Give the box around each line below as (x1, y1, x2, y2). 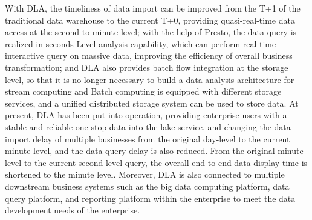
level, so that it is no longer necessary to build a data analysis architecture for (5, 73, 294, 85)
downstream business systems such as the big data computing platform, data (5, 179, 290, 192)
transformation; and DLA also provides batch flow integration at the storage (5, 61, 288, 73)
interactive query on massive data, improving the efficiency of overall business (5, 49, 293, 62)
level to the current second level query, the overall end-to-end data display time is (5, 156, 308, 168)
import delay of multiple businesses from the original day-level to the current (5, 132, 290, 145)
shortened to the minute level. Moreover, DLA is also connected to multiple (5, 168, 285, 181)
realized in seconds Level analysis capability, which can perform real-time (5, 37, 276, 50)
